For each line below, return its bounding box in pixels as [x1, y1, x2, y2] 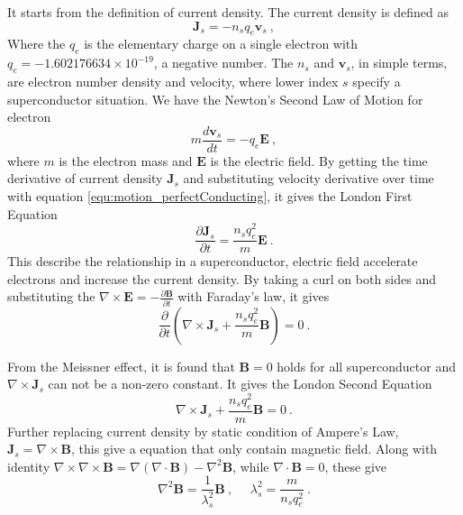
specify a [352, 71, 401, 90]
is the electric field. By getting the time [210, 151, 428, 170]
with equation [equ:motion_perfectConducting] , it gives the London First [7, 187, 413, 206]
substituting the [7, 287, 95, 306]
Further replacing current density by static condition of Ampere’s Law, [7, 421, 399, 440]
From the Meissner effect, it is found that [7, 356, 235, 375]
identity [7, 456, 50, 475]
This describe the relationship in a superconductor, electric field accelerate [7, 252, 418, 271]
